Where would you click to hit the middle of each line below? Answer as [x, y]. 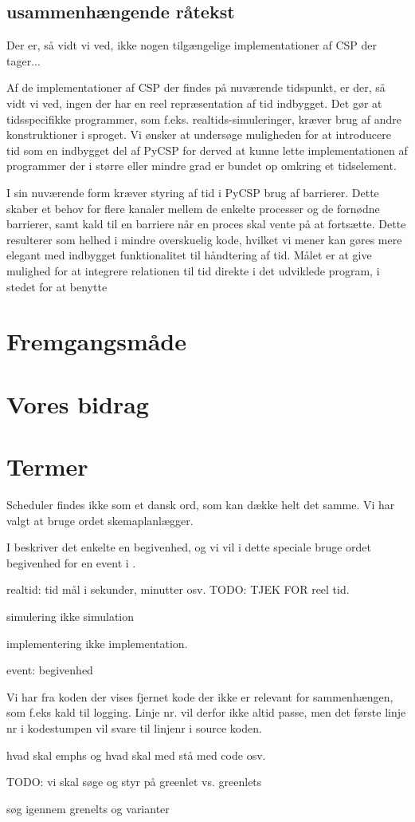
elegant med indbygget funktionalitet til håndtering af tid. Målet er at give [189, 255]
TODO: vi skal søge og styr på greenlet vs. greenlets [134, 782]
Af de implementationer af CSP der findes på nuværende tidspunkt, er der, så [196, 87]
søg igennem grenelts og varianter [88, 808]
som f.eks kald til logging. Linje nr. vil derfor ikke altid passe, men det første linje [206, 712]
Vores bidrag [78, 403]
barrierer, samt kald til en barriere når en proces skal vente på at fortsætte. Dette [206, 224]
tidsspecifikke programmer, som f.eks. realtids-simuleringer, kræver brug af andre [204, 119]
